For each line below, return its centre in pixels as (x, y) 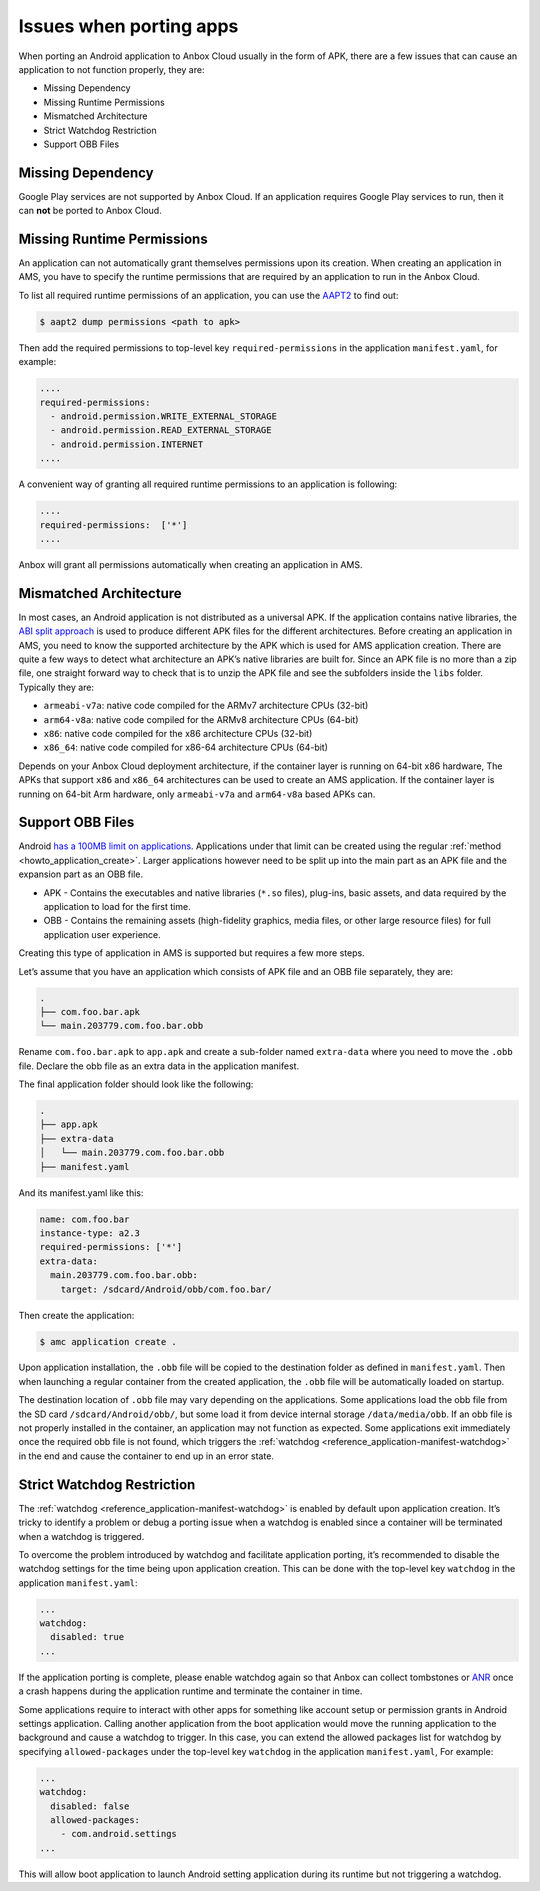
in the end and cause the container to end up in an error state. (146, 1456)
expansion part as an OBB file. (81, 874)
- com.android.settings (118, 1834)
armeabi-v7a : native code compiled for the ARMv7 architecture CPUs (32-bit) (206, 706)
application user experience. (102, 934)
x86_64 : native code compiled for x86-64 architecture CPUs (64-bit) (186, 747)
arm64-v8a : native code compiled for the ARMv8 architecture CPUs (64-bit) (201, 719)
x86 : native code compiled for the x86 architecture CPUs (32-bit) (178, 733)
